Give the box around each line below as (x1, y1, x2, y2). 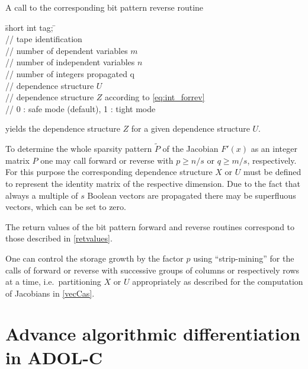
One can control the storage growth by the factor (5, 252, 184, 264)
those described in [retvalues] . (5, 232, 113, 244)
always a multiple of (5, 189, 78, 201)
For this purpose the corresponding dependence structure (5, 166, 213, 178)
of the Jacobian (162, 142, 219, 155)
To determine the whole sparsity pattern (5, 142, 152, 155)
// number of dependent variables (5, 44, 128, 56)
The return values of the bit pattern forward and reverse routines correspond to (5, 220, 295, 233)
